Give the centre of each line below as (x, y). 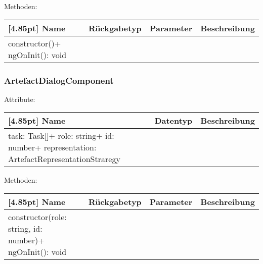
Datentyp (173, 121)
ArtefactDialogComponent (59, 80)
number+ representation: (52, 147)
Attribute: (20, 99)
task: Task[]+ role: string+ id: (61, 136)
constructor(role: (37, 217)
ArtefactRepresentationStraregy (64, 159)
